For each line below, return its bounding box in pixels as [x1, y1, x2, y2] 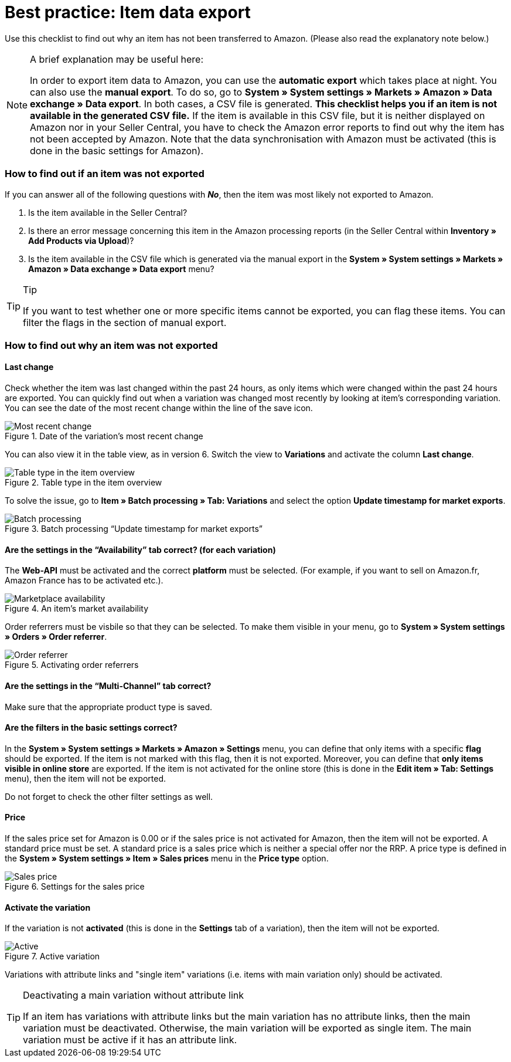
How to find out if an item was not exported [5, 168, 205, 180]
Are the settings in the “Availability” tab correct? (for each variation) [5, 544, 276, 555]
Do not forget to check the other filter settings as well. [5, 791, 213, 802]
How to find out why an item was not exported [5, 339, 218, 351]
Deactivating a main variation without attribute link [23, 989, 244, 1002]
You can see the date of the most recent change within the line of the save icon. [5, 403, 313, 413]
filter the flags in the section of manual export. [23, 316, 227, 328]
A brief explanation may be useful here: [30, 53, 204, 65]
